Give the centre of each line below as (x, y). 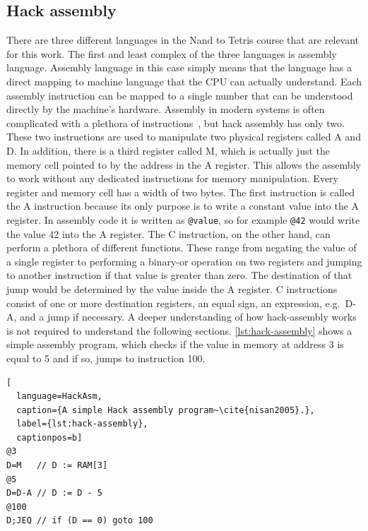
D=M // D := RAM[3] (57, 466)
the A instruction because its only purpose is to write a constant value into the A (183, 206)
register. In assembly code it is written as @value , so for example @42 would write (183, 219)
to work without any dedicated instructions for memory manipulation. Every (172, 178)
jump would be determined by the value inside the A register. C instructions (172, 288)
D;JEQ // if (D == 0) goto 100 (80, 521)
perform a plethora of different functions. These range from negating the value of (182, 247)
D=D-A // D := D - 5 (55, 493)
